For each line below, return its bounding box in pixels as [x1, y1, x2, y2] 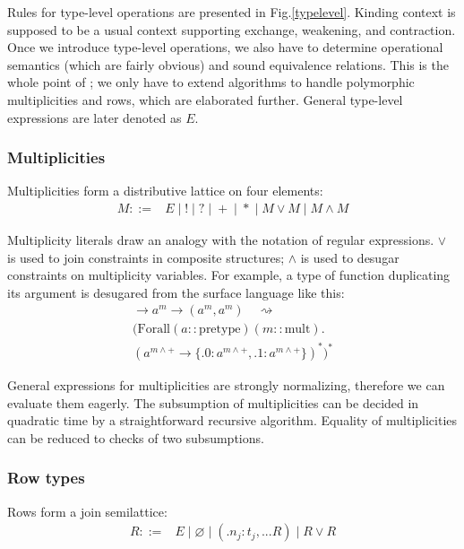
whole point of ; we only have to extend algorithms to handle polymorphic [7, 73, 415, 91]
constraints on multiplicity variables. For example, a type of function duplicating [7, 266, 451, 284]
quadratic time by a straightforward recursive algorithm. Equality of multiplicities [7, 411, 458, 430]
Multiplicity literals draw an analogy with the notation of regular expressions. [7, 231, 434, 248]
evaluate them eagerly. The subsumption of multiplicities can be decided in [7, 393, 419, 412]
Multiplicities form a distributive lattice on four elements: [7, 181, 323, 200]
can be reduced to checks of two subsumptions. [7, 428, 264, 447]
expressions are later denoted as [7, 108, 182, 126]
